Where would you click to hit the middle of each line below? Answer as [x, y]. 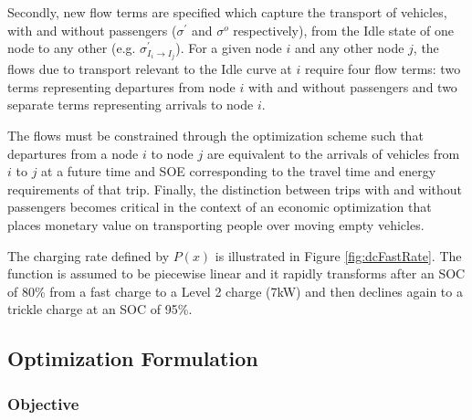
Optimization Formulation [133, 358]
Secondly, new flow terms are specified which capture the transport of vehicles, [227, 12]
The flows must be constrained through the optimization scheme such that [215, 136]
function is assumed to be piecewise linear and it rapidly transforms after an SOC [236, 273]
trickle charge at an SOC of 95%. [100, 309]
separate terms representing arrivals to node [131, 105]
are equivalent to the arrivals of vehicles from [333, 153]
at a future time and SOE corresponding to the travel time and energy [239, 171]
